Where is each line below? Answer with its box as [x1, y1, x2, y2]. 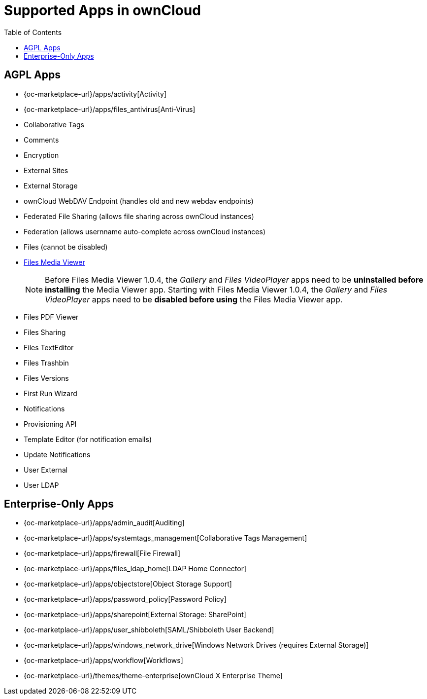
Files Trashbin [24, 358, 69, 367]
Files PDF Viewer [24, 312, 79, 321]
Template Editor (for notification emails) [24, 435, 152, 443]
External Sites [24, 166, 68, 175]
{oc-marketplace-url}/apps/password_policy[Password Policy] [24, 595, 227, 604]
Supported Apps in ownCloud [4, 2, 201, 19]
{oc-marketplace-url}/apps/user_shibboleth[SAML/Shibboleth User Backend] [24, 625, 274, 634]
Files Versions [24, 373, 69, 382]
